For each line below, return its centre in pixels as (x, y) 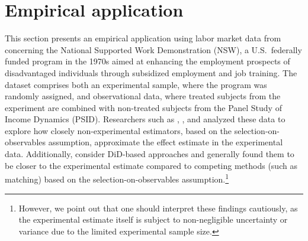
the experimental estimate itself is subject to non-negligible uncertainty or (153, 219)
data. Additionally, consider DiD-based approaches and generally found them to (150, 154)
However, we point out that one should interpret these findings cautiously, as (158, 208)
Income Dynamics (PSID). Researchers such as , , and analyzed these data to (145, 119)
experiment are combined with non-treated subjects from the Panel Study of (143, 107)
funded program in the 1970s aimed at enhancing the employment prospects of (147, 61)
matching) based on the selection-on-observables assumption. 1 (117, 178)
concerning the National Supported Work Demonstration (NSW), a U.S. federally (153, 49)
